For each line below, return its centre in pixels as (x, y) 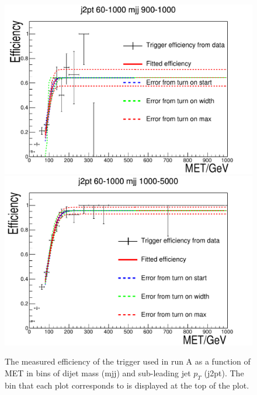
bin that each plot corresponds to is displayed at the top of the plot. (127, 385)
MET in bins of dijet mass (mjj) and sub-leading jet (98, 372)
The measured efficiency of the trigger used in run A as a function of (128, 361)
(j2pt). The (224, 372)
